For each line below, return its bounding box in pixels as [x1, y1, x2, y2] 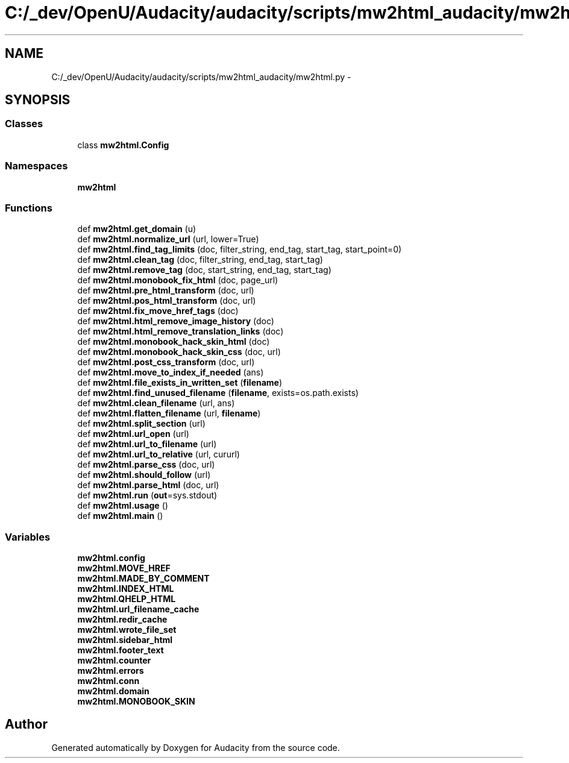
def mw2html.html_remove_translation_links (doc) [77, 326, 284, 337]
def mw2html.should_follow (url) [77, 469, 211, 480]
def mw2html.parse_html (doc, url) [77, 480, 219, 491]
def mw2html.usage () [77, 500, 168, 511]
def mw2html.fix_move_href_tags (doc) [77, 306, 239, 316]
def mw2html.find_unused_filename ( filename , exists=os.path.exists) [77, 388, 359, 398]
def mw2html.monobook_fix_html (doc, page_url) [77, 275, 278, 286]
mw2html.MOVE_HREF [77, 563, 171, 574]
